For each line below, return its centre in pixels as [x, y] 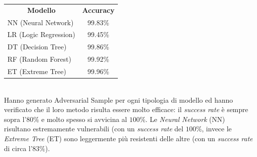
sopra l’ [15, 119]
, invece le [217, 129]
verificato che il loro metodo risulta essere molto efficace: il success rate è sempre [126, 109]
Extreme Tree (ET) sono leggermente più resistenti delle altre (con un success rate [128, 138]
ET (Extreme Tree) [37, 71]
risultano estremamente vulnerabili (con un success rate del [94, 129]
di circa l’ [18, 148]
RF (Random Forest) [39, 59]
